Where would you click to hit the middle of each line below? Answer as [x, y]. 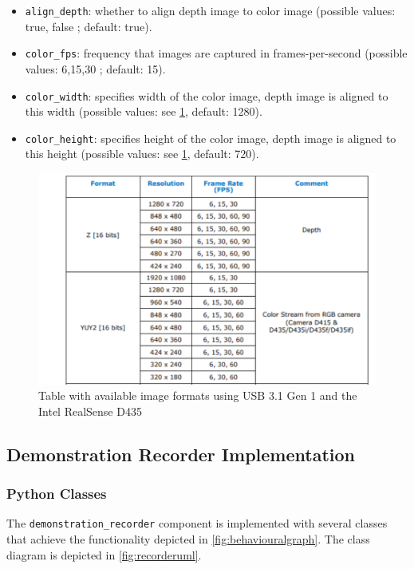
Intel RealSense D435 [90, 411]
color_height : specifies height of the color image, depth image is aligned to [211, 138]
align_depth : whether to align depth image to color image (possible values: [210, 10]
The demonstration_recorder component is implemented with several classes [197, 523]
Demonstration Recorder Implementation [181, 454]
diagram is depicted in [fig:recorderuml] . [104, 554]
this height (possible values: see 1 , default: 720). [142, 154]
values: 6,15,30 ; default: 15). [95, 68]
